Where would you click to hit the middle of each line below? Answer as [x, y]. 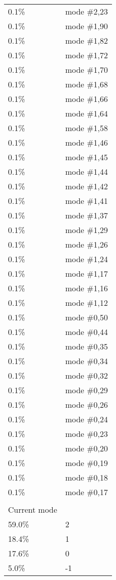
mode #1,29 [86, 230]
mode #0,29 [86, 390]
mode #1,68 [86, 84]
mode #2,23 [86, 11]
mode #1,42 [86, 186]
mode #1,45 [86, 157]
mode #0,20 [86, 448]
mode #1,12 [86, 303]
